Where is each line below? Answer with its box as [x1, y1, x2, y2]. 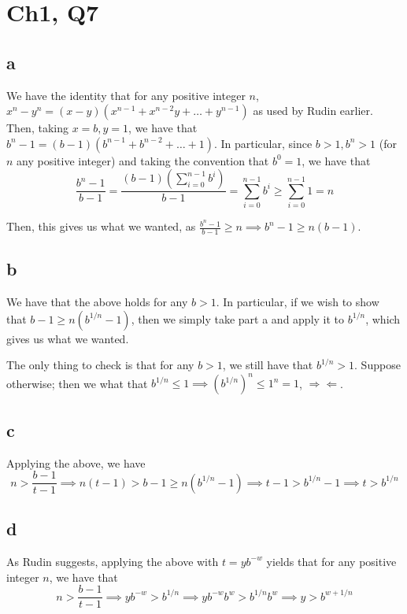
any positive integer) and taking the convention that [17, 152, 269, 168]
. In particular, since [213, 135, 313, 151]
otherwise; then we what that [6, 375, 148, 391]
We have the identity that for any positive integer [6, 87, 246, 103]
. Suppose [354, 357, 401, 373]
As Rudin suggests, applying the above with [6, 553, 219, 569]
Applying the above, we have [6, 454, 146, 471]
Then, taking [6, 120, 68, 136]
